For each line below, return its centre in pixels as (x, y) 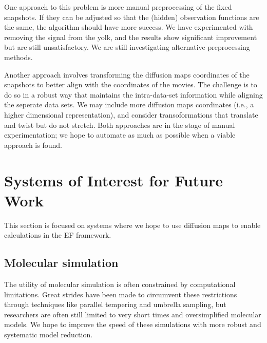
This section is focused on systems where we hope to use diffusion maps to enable (132, 225)
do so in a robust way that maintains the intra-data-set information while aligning (133, 94)
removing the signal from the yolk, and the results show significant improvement (131, 37)
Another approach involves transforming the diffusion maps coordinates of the (127, 74)
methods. (18, 57)
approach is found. (33, 145)
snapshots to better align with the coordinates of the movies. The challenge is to (131, 84)
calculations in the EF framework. (58, 235)
